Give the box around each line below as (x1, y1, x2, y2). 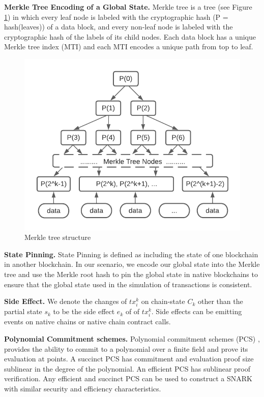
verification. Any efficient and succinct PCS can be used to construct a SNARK (4, 373, 252, 384)
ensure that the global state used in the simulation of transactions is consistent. (4, 279, 252, 289)
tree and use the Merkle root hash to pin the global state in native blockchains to (4, 268, 258, 279)
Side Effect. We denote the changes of (4, 296, 127, 307)
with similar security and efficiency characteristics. (4, 383, 161, 394)
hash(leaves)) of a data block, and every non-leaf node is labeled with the (4, 21, 233, 32)
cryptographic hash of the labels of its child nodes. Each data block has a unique (4, 31, 256, 42)
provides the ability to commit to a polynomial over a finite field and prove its (4, 343, 248, 354)
